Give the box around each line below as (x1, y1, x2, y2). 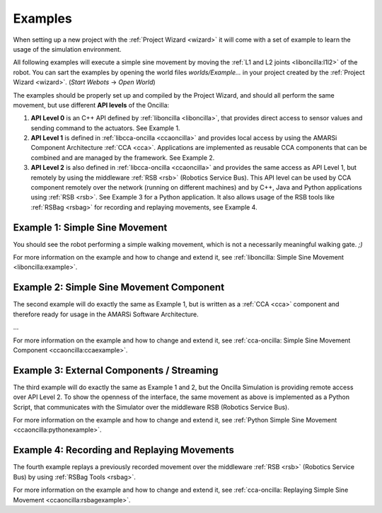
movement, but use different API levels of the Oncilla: (13, 100, 170, 109)
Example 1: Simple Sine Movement (13, 221, 168, 234)
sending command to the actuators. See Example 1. (30, 124, 180, 132)
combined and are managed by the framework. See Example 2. (30, 153, 215, 162)
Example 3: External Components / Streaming (13, 364, 219, 376)
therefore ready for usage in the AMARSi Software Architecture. (13, 310, 199, 318)
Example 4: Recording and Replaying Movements (13, 444, 235, 456)
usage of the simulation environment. (13, 45, 122, 53)
